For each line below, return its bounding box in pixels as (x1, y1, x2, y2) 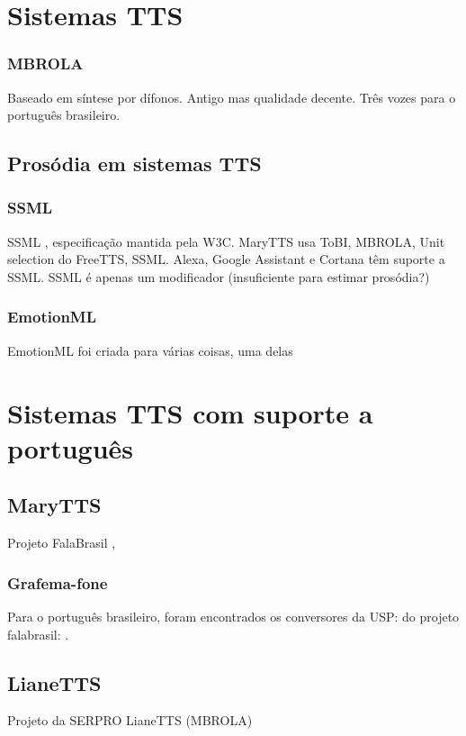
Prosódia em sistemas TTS (7, 150, 262, 177)
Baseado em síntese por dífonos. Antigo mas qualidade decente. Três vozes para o (7, 87, 456, 106)
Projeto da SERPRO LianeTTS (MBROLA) (7, 711, 253, 730)
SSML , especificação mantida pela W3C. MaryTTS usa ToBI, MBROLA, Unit (7, 232, 445, 250)
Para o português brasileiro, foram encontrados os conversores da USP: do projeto (7, 606, 460, 625)
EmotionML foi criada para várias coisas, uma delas (7, 341, 293, 359)
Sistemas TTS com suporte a (7, 394, 373, 431)
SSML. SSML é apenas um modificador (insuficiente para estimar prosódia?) (7, 267, 430, 286)
